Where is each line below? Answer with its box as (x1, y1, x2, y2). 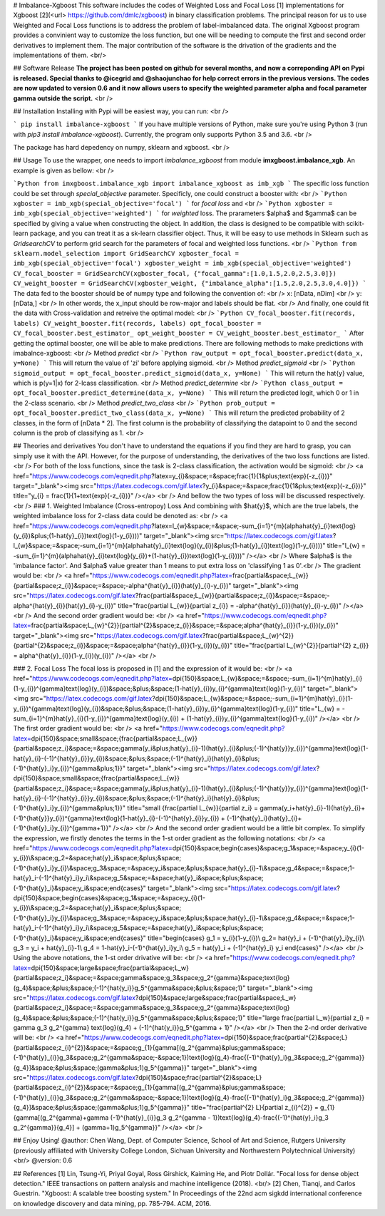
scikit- (346, 219, 365, 227)
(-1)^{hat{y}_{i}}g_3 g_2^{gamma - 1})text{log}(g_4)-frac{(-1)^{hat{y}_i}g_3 (110, 1113, 329, 1122)
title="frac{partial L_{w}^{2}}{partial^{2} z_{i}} (234, 642, 369, 650)
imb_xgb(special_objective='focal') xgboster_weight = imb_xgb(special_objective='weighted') (13, 259, 352, 267)
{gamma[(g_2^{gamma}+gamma (13, 1113, 109, 1122)
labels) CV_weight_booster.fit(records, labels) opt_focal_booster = (13, 319, 262, 327)
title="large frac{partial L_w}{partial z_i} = (247, 1013, 370, 1022)
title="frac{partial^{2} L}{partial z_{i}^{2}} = (191, 1103, 319, 1112)
